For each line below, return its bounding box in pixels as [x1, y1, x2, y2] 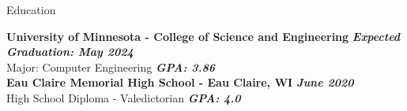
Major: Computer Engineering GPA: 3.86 [6, 58, 215, 75]
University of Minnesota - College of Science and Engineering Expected [6, 28, 401, 44]
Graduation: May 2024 [6, 43, 134, 60]
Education [6, 2, 56, 17]
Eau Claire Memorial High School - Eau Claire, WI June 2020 [6, 74, 354, 91]
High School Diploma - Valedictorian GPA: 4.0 [6, 89, 241, 105]
